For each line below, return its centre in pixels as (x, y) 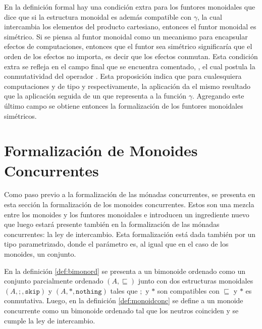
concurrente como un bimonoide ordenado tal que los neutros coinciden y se (121, 310)
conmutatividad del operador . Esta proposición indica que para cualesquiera (123, 76)
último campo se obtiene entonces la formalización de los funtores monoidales (124, 105)
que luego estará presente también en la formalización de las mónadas (112, 224)
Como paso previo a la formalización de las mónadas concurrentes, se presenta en (130, 194)
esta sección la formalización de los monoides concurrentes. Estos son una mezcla (129, 204)
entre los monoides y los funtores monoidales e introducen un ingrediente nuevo (127, 214)
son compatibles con (188, 290)
